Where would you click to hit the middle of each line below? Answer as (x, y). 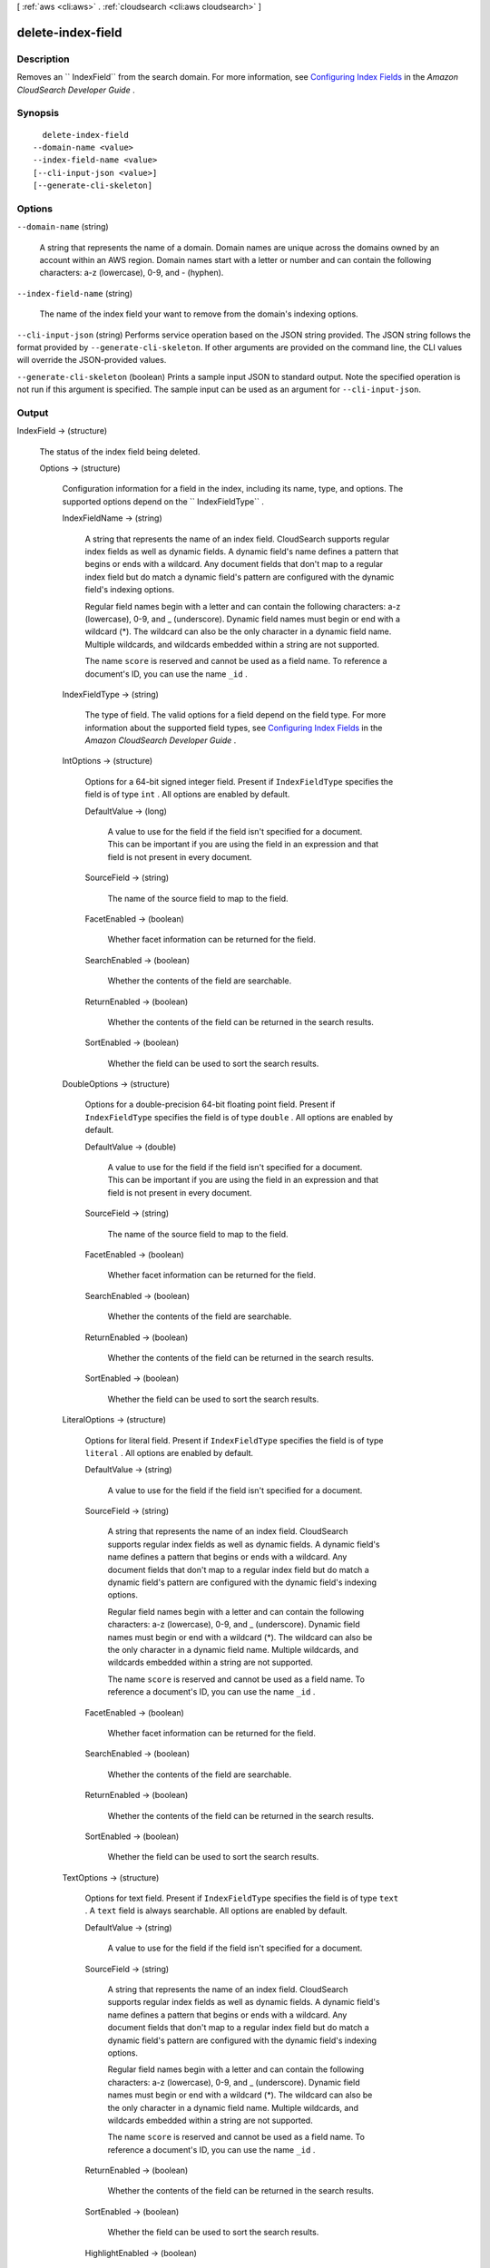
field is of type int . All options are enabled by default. (187, 795)
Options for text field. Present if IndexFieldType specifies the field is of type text (242, 1898)
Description (43, 59)
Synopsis (38, 113)
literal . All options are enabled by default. (169, 1452)
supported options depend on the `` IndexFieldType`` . (163, 501)
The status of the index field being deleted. (120, 451)
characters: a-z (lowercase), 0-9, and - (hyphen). (132, 273)
